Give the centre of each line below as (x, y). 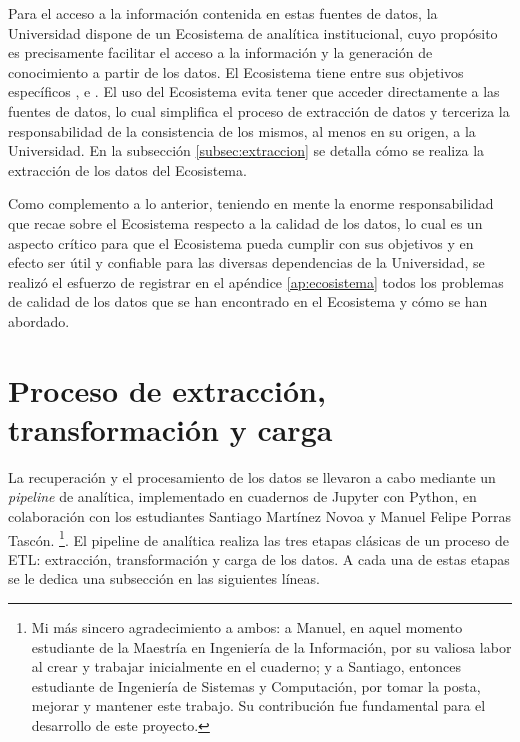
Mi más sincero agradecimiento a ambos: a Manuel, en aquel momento (247, 627)
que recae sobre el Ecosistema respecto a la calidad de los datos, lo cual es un (245, 222)
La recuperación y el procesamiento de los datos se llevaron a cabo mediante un (252, 476)
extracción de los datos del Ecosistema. (127, 169)
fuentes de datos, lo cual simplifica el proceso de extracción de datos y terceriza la (259, 110)
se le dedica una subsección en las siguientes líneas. (164, 578)
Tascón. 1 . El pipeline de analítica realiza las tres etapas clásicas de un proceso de (258, 538)
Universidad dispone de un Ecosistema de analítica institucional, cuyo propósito (253, 32)
